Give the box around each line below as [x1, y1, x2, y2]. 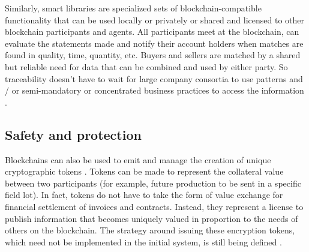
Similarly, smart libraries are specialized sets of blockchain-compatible [5, 2, 262, 14]
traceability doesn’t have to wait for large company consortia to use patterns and [5, 72, 303, 85]
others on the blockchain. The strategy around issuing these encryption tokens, [5, 224, 295, 236]
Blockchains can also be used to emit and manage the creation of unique [5, 153, 271, 166]
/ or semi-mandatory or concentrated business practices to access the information [5, 84, 304, 97]
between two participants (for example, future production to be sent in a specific [5, 176, 301, 189]
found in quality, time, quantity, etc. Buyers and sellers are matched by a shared [5, 49, 301, 61]
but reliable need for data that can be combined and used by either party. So [5, 60, 288, 73]
